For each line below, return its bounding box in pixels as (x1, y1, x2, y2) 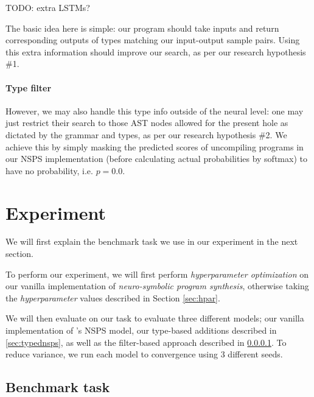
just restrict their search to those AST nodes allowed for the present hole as (5, 116, 288, 129)
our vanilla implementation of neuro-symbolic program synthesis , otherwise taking (5, 279, 309, 292)
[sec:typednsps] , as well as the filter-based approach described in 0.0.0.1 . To (5, 336, 287, 348)
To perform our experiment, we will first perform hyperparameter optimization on (5, 267, 309, 280)
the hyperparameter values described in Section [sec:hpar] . (5, 291, 220, 304)
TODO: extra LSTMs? (5, 1, 90, 13)
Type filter (5, 81, 52, 94)
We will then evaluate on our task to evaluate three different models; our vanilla (5, 312, 304, 325)
